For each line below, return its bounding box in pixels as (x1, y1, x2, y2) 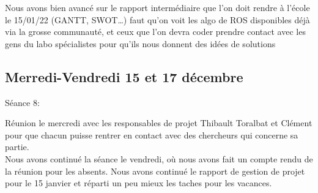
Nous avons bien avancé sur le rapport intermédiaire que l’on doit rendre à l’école (5, 1, 310, 13)
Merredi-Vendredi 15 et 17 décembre (5, 67, 243, 86)
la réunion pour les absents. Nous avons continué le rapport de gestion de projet (5, 164, 305, 177)
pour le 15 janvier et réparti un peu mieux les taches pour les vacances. (5, 176, 272, 189)
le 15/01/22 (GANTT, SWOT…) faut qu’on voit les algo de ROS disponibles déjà (5, 13, 310, 26)
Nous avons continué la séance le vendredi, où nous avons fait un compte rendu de (5, 152, 313, 165)
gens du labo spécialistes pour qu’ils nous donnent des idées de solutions (5, 37, 276, 50)
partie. (5, 140, 29, 153)
